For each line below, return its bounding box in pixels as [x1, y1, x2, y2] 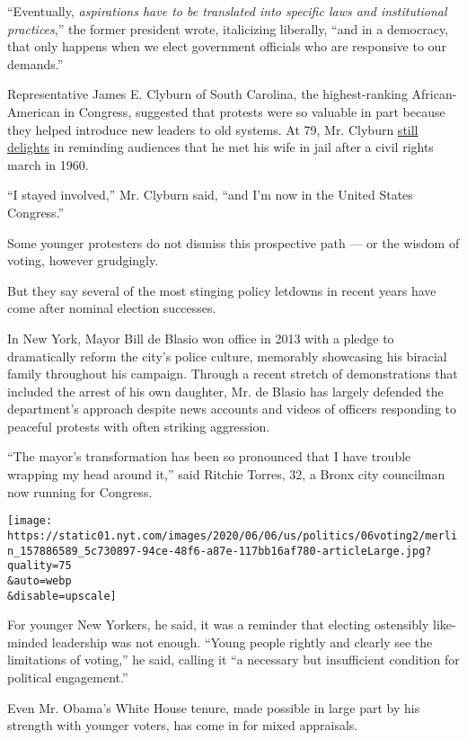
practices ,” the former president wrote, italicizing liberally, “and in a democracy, [7, 19, 449, 38]
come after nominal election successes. [7, 299, 216, 317]
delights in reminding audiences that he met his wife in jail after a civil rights [7, 138, 434, 156]
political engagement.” [7, 667, 128, 686]
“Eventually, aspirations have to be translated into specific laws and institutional [7, 2, 447, 20]
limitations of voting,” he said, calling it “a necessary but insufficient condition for [7, 650, 460, 669]
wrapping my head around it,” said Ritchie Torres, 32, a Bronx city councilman [7, 465, 445, 484]
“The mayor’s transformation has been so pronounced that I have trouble [7, 447, 411, 466]
